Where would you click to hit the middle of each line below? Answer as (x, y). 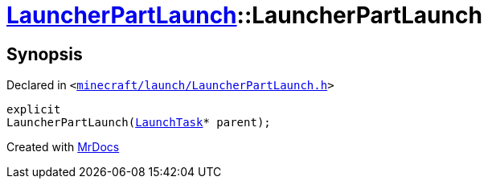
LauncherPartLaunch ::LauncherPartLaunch (244, 15)
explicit (34, 110)
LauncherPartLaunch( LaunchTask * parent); (139, 123)
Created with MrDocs (63, 147)
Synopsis (45, 54)
